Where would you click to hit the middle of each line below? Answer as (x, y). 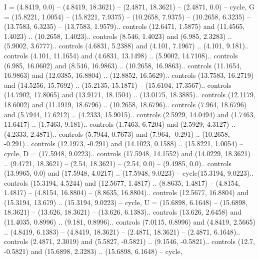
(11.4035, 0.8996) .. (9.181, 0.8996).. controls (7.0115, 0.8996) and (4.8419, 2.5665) (130, 222)
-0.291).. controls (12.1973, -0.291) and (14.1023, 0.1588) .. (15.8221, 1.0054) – (124, 143)
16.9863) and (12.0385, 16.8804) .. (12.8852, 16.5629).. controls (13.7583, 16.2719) (129, 75)
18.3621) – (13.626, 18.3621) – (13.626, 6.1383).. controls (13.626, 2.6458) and (123, 212)
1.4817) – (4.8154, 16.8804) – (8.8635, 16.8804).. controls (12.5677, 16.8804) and (126, 192)
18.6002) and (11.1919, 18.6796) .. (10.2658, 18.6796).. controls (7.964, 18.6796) (125, 104)
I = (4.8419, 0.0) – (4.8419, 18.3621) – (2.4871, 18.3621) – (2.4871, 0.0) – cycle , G (129, 6)
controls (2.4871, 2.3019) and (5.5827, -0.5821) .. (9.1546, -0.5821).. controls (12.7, (129, 241)
